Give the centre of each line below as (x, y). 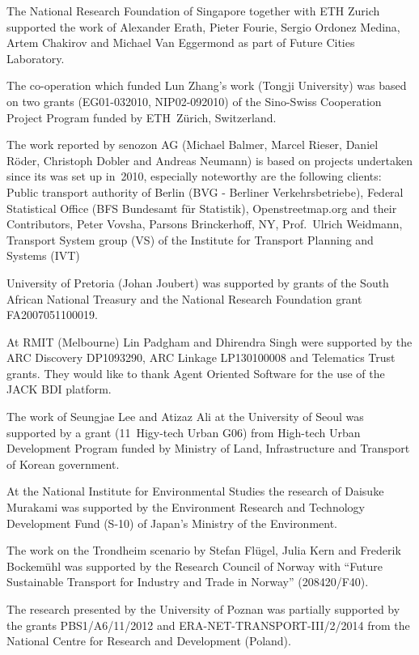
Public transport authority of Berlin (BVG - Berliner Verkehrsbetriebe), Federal (205, 191)
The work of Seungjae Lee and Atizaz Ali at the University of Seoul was (185, 417)
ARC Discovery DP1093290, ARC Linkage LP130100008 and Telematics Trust (201, 357)
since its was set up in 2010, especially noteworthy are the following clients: (194, 176)
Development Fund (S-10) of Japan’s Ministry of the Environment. (172, 523)
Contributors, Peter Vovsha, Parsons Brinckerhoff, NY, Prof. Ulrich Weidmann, (205, 224)
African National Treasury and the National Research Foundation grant (184, 298)
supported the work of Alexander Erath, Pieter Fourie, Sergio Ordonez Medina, (203, 26)
